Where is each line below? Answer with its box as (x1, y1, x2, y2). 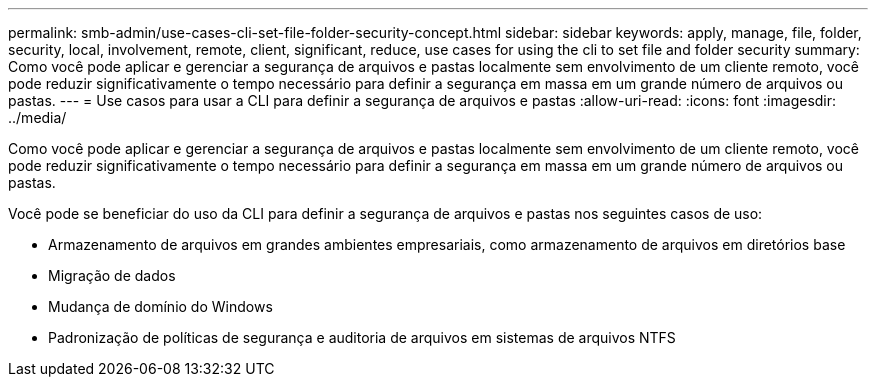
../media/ (8, 109, 67, 126)
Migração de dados (48, 267, 176, 284)
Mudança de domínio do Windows (48, 298, 273, 315)
